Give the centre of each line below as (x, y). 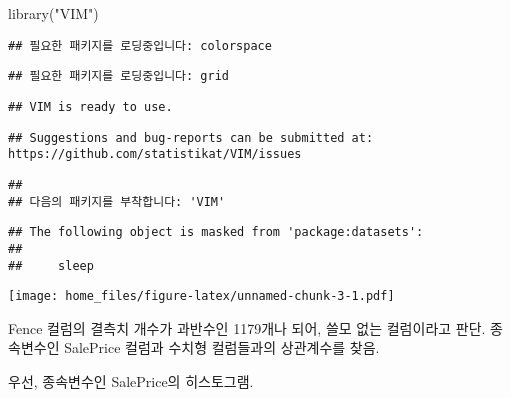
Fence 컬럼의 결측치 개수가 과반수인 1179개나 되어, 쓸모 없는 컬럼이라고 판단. (247, 327)
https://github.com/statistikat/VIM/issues (155, 154)
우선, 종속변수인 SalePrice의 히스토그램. (131, 381)
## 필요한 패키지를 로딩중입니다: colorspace (140, 45)
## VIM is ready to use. (90, 106)
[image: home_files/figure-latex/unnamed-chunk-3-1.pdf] (201, 296)
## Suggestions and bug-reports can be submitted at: (191, 137)
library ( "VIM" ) (53, 13)
